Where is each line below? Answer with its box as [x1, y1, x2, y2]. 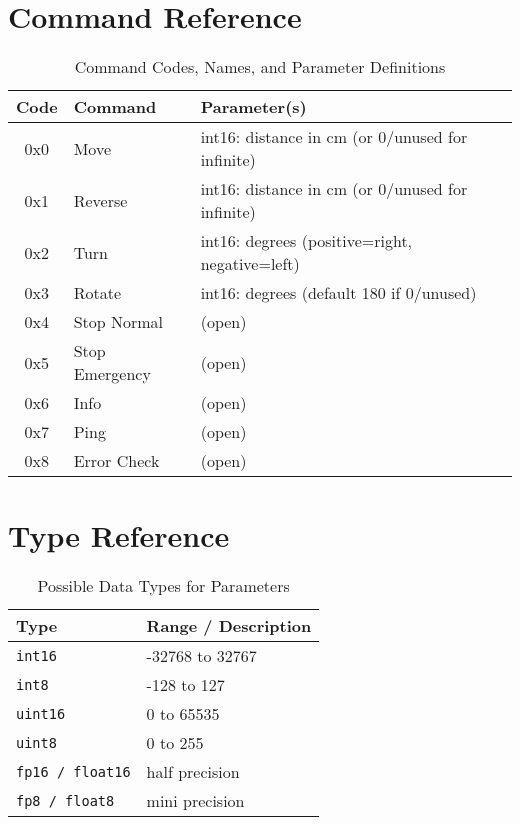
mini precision [146, 789, 245, 813]
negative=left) [200, 252, 300, 276]
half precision [146, 760, 240, 784]
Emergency [73, 362, 151, 386]
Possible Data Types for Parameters [37, 574, 290, 598]
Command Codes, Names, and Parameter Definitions [74, 55, 446, 79]
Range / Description [146, 614, 312, 638]
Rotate [73, 281, 121, 305]
